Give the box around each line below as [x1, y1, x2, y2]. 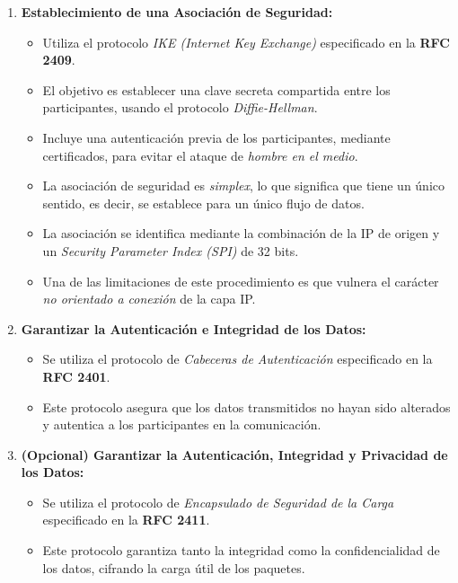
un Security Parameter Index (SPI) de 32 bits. [42, 241, 299, 260]
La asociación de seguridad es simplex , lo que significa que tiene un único [42, 176, 445, 195]
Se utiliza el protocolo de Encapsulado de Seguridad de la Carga [42, 492, 394, 511]
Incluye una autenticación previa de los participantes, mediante [42, 128, 391, 146]
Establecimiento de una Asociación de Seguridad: [21, 3, 333, 21]
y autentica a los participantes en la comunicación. [42, 415, 321, 434]
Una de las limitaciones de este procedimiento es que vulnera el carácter [42, 271, 439, 290]
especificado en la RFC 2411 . [42, 510, 210, 529]
